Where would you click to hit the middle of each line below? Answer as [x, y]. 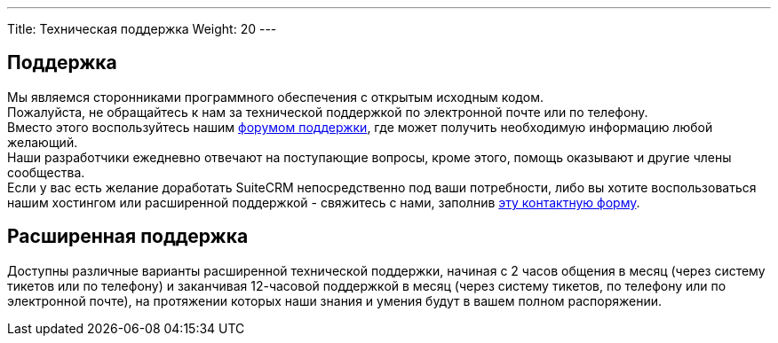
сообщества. [46, 172]
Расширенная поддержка [128, 237]
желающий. [43, 142]
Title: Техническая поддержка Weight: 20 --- [142, 29]
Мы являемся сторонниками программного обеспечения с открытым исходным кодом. [275, 97]
